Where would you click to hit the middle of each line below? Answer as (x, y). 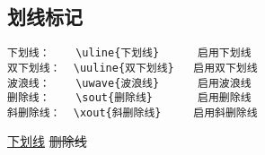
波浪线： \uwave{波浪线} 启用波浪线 (129, 83)
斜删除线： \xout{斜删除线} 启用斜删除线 (132, 112)
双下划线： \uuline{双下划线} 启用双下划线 (132, 68)
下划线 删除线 (47, 141)
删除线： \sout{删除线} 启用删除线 (129, 98)
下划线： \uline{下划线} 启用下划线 (129, 53)
